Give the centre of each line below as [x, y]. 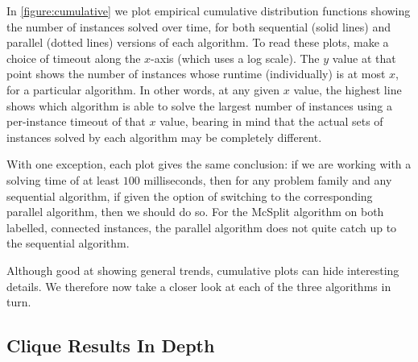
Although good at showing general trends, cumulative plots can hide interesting [203, 270]
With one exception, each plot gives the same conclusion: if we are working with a [209, 164]
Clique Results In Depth [111, 345]
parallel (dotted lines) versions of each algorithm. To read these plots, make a [198, 42]
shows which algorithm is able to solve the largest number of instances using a [200, 105]
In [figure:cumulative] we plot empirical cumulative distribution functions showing [209, 10]
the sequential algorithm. [68, 243]
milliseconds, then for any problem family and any [268, 179]
